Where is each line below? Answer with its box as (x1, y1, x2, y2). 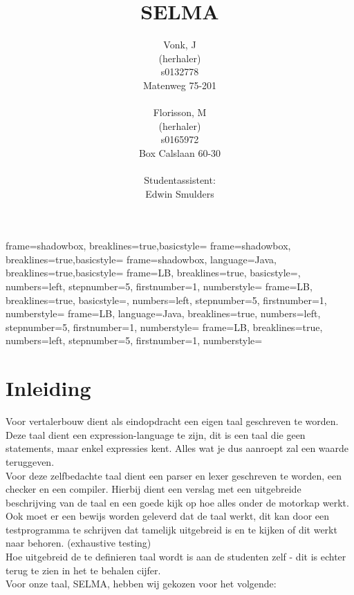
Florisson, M (153, 105, 207, 120)
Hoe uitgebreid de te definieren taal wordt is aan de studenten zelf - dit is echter (6, 549, 346, 564)
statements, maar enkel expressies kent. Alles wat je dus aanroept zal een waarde (6, 441, 349, 455)
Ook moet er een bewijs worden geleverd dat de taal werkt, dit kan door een (6, 509, 330, 523)
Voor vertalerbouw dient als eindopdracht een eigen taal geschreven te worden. (6, 414, 339, 428)
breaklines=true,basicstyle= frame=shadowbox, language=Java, (6, 252, 277, 266)
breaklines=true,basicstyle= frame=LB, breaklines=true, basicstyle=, (6, 265, 301, 280)
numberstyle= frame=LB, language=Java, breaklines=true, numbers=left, (6, 306, 321, 321)
